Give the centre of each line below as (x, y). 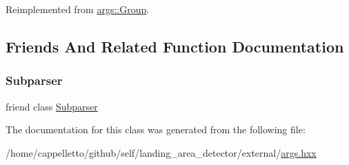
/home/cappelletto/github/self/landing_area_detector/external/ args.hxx (161, 152)
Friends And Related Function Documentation (175, 46)
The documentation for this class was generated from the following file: (156, 129)
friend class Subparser (52, 106)
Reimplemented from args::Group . (78, 9)
